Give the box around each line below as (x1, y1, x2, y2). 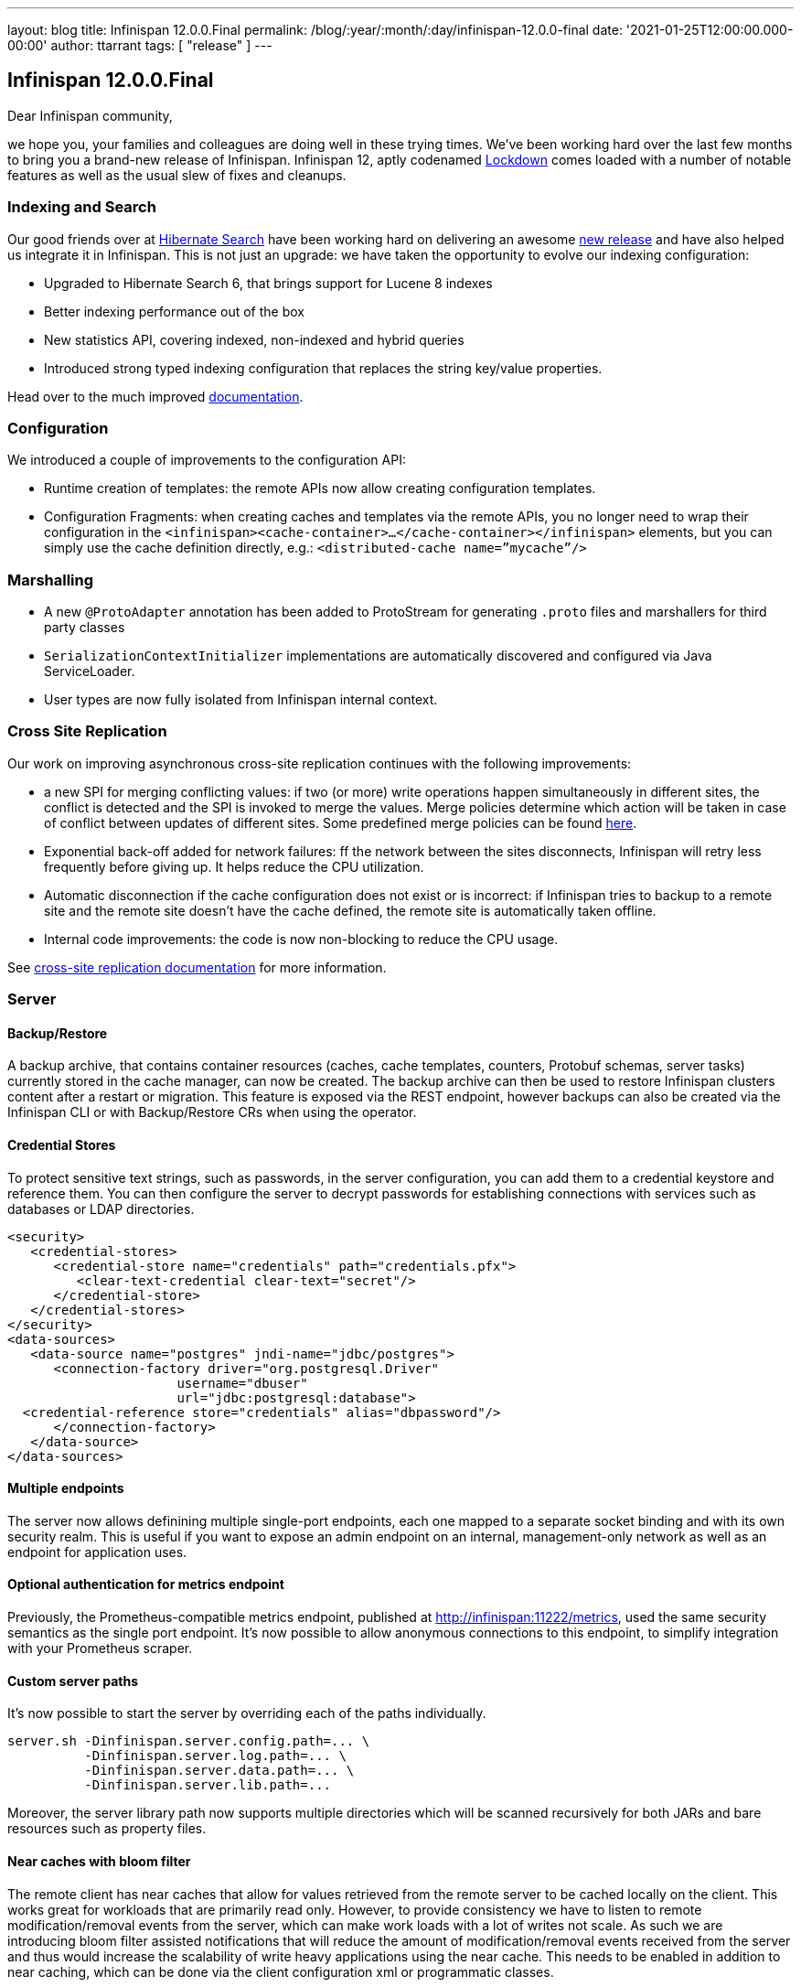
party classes (44, 619, 125, 636)
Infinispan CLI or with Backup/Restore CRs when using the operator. (7, 1104, 417, 1121)
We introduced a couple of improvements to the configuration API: (7, 452, 406, 468)
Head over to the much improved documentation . (7, 388, 304, 404)
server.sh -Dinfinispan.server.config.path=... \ (7, 1734, 370, 1749)
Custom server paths (7, 1672, 138, 1689)
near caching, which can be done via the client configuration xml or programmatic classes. (7, 1963, 554, 1980)
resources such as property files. (7, 1821, 207, 1837)
